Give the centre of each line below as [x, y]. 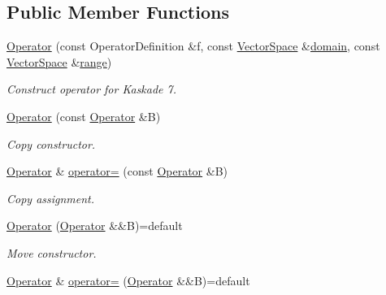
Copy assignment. [51, 198]
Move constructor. [52, 252]
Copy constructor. [51, 143]
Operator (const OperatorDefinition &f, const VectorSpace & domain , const [193, 46]
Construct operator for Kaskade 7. [92, 89]
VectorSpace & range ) [59, 61]
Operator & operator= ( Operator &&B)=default [128, 280]
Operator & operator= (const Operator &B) [117, 171]
